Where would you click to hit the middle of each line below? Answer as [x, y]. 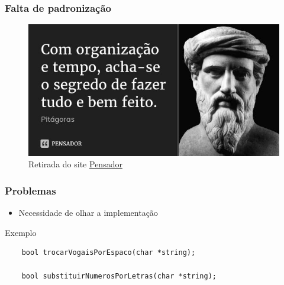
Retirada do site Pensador [75, 164]
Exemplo [21, 232]
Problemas [30, 190]
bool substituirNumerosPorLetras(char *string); [119, 276]
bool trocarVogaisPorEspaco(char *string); [109, 253]
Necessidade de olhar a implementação [88, 213]
